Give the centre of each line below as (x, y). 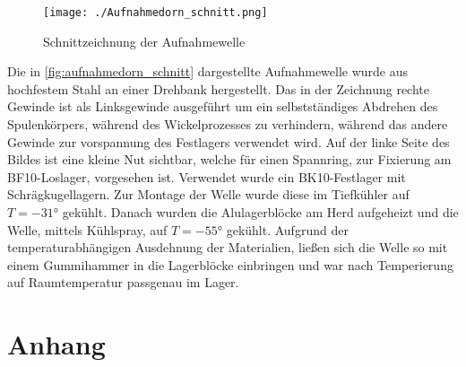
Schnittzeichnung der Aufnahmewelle (144, 41)
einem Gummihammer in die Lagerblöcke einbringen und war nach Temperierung (230, 264)
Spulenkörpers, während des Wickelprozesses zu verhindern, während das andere (228, 124)
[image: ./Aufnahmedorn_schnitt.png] (155, 13)
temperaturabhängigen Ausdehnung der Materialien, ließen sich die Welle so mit (228, 247)
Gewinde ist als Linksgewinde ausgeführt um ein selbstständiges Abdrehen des (223, 106)
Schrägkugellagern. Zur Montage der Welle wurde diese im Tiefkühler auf (208, 194)
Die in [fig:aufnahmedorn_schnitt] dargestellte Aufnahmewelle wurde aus (208, 71)
